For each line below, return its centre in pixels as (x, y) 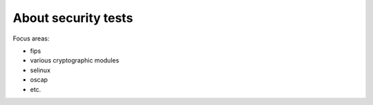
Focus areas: (31, 38)
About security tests (73, 18)
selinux (40, 70)
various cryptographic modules (75, 60)
